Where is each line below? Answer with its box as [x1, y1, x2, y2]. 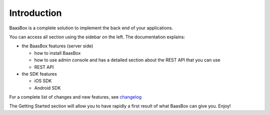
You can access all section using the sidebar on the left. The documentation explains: [9, 34, 185, 40]
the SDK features [21, 71, 57, 77]
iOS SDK [34, 78, 52, 84]
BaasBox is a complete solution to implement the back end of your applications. [9, 25, 173, 31]
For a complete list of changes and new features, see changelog [9, 94, 142, 100]
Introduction [9, 7, 62, 18]
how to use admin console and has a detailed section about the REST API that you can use [34, 57, 220, 63]
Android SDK [34, 85, 61, 91]
